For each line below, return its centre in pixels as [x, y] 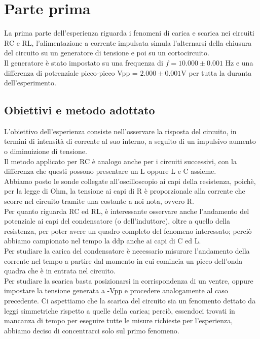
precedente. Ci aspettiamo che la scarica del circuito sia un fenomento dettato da [130, 300]
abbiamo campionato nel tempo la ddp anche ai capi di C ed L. [103, 241]
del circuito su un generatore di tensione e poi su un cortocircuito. [107, 53]
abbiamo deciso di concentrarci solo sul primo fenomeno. [92, 330]
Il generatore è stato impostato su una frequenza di [84, 62]
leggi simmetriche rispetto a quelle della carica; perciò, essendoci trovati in [120, 310]
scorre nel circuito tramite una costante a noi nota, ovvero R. [99, 201]
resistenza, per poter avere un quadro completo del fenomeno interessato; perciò [128, 230]
